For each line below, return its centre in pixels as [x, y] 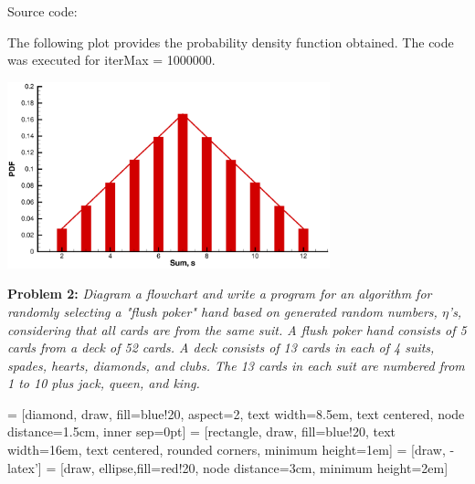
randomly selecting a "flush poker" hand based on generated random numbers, [222, 311]
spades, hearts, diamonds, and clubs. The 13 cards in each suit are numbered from [236, 365]
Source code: [42, 11]
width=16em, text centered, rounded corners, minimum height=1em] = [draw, [227, 450]
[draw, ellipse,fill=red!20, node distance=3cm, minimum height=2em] [254, 467]
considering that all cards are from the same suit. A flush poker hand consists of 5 [237, 329]
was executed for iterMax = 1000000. [111, 60]
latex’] [25, 467]
